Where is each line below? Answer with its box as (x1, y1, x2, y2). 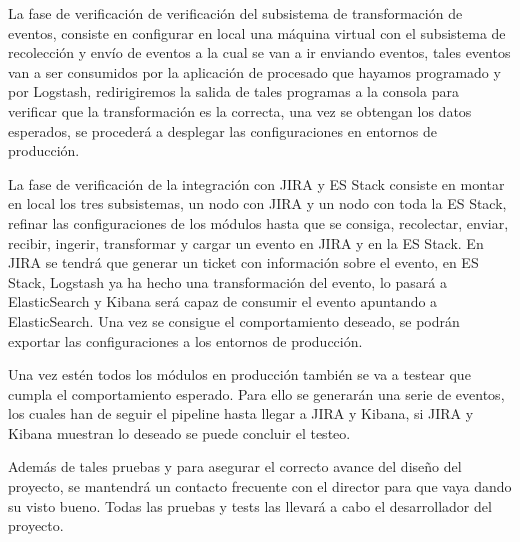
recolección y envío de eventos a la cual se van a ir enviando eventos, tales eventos (8, 42, 511, 63)
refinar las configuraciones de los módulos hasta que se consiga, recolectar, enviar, (8, 212, 509, 233)
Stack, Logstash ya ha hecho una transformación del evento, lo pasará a (8, 271, 447, 292)
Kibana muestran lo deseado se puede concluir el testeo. (8, 422, 351, 443)
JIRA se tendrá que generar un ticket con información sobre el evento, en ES (8, 252, 479, 273)
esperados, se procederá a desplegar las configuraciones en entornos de (8, 120, 437, 141)
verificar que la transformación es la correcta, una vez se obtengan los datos (8, 100, 472, 121)
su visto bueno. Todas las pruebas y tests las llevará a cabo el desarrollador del (8, 495, 492, 516)
